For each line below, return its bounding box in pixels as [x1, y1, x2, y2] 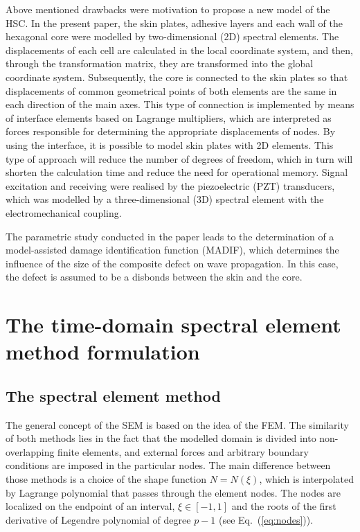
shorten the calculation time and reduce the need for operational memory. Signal [6, 165, 348, 179]
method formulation [6, 337, 200, 366]
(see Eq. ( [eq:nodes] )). [218, 512, 314, 526]
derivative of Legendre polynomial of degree [6, 512, 191, 526]
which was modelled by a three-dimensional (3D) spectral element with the [6, 192, 324, 206]
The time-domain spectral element [6, 310, 341, 339]
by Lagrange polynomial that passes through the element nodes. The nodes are [6, 485, 341, 499]
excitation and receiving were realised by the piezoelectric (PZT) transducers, [6, 178, 335, 193]
